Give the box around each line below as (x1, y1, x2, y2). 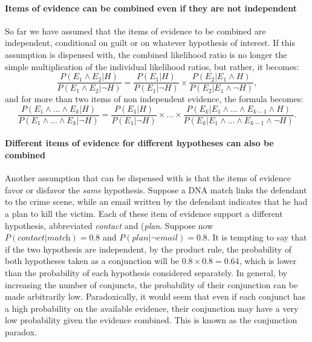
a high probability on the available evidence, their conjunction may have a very (5, 302, 299, 314)
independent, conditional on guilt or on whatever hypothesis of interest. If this (5, 36, 295, 49)
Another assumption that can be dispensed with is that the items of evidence (5, 172, 291, 184)
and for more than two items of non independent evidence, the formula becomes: (5, 92, 304, 105)
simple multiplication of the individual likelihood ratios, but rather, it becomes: (5, 60, 299, 73)
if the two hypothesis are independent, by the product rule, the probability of (5, 242, 292, 255)
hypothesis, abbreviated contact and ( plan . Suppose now (5, 219, 213, 231)
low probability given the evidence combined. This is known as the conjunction (5, 314, 297, 326)
